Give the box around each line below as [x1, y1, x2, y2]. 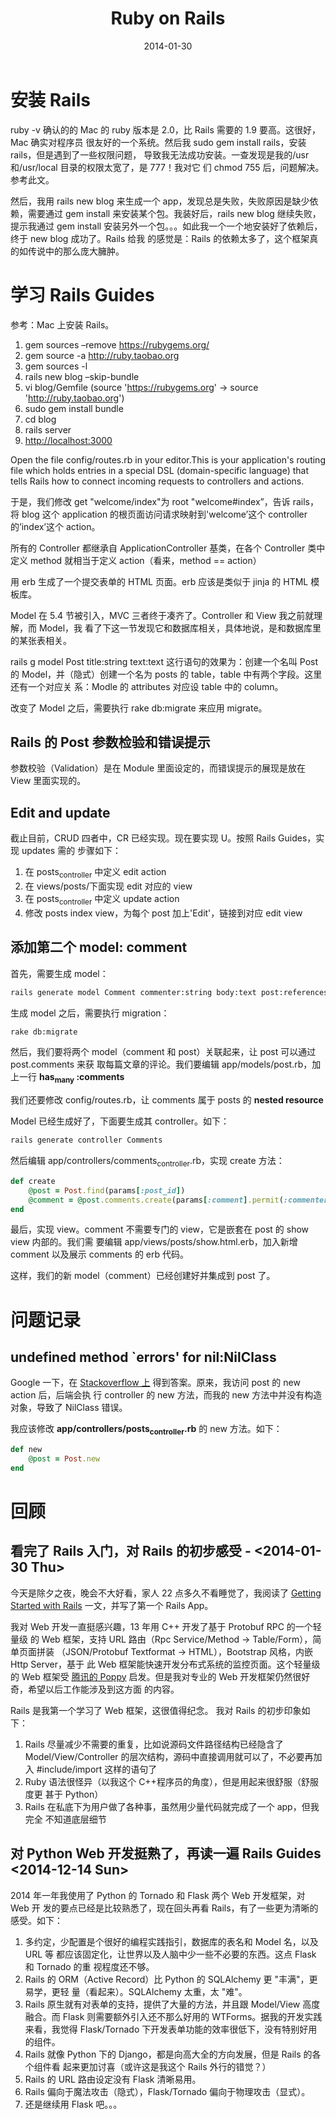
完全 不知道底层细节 [24, 1813, 107, 1825]
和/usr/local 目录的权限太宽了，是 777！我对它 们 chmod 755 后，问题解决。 [10, 161, 325, 173]
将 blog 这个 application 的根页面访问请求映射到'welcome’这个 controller [10, 508, 308, 520]
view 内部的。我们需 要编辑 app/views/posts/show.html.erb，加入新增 [10, 1236, 298, 1248]
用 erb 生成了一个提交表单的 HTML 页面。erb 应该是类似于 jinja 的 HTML [10, 575, 309, 587]
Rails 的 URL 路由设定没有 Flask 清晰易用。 [24, 2073, 202, 2085]
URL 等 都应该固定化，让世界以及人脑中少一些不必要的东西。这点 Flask [24, 1948, 317, 1960]
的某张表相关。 [10, 634, 72, 646]
